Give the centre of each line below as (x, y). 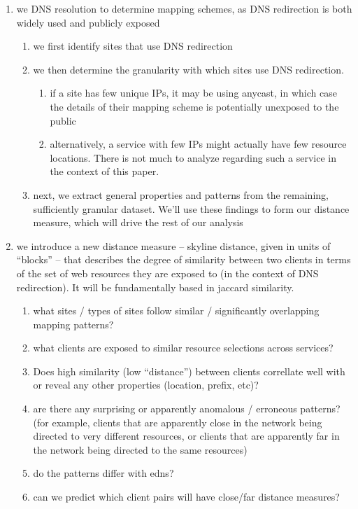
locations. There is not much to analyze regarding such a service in (193, 157)
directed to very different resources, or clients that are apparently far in (186, 436)
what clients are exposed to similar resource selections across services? (183, 348)
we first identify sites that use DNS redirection (133, 46)
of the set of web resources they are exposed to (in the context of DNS (167, 273)
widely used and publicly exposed (88, 22)
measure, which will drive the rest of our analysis (138, 222)
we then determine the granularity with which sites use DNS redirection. (188, 69)
